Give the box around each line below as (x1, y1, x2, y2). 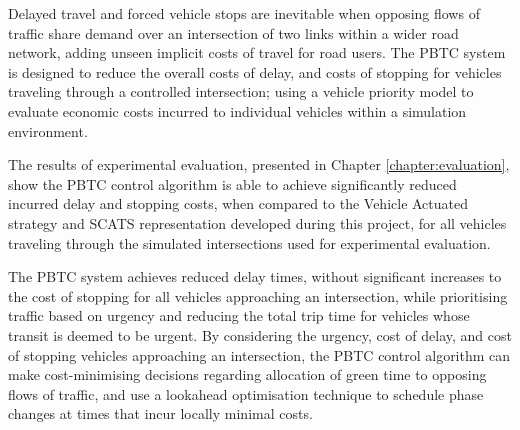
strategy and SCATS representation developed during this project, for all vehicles (8, 212, 507, 233)
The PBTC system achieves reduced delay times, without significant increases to (8, 266, 502, 287)
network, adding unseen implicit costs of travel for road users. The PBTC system (8, 42, 506, 63)
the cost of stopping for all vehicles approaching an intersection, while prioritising (8, 285, 508, 306)
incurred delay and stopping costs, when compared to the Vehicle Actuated (8, 193, 469, 214)
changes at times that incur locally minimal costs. (8, 403, 313, 424)
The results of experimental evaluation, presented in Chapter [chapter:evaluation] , (8, 154, 510, 175)
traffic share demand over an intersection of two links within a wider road (8, 22, 459, 43)
